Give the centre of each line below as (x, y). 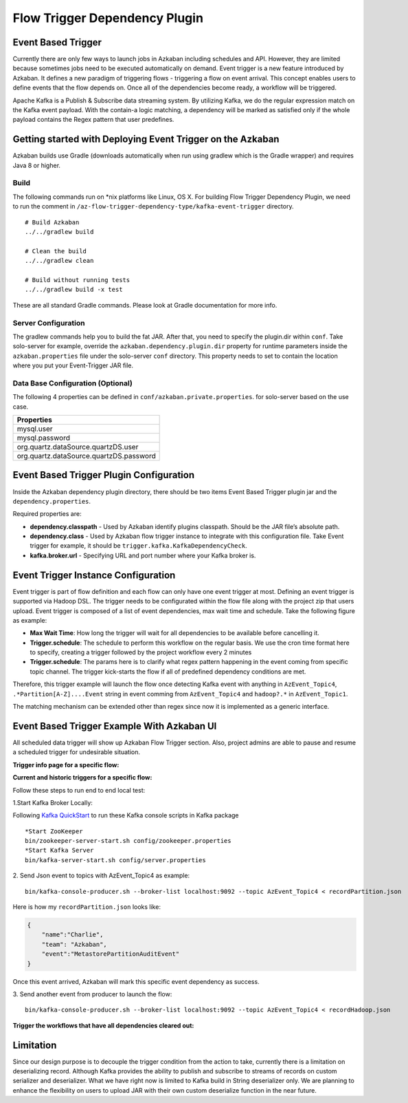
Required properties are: (47, 514)
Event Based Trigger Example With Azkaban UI (115, 726)
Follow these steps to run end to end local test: (79, 790)
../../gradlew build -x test (74, 290)
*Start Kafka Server (59, 850)
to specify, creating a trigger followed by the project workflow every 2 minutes (141, 652)
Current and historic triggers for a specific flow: (82, 778)
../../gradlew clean (59, 261)
